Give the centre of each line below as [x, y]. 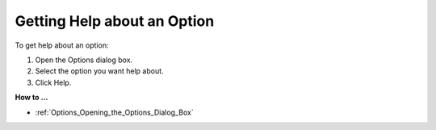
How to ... [31, 98]
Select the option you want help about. [100, 71]
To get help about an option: [62, 45]
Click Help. [53, 82]
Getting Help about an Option [115, 21]
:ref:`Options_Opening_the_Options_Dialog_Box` [114, 112]
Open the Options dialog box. [84, 60]
